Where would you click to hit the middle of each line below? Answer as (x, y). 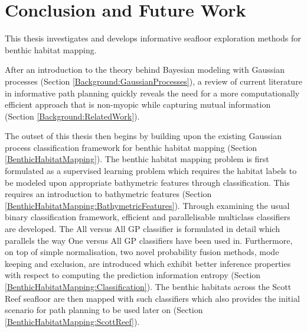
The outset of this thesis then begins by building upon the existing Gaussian (143, 136)
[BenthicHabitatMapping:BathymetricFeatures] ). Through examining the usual (147, 205)
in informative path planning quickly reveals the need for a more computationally (152, 93)
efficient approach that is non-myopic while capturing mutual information (138, 104)
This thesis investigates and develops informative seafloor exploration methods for (153, 38)
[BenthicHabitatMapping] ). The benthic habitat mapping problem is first (137, 159)
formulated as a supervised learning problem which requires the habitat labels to (151, 171)
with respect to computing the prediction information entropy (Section (133, 275)
